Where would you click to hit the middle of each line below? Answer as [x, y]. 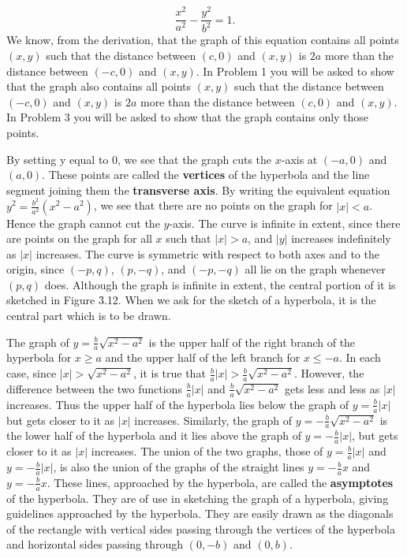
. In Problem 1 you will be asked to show [295, 71]
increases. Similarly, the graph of [213, 420]
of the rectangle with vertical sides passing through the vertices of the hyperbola [201, 528]
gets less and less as [332, 388]
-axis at [299, 159]
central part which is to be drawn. [89, 316]
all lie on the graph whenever [315, 269]
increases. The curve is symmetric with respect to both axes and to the [207, 253]
